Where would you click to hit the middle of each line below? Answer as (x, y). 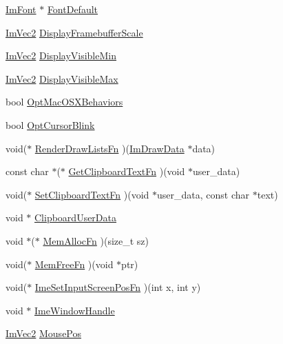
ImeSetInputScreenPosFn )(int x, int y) (118, 287)
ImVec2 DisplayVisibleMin (61, 55)
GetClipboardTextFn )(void (127, 171)
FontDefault (73, 9)
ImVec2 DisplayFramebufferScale (74, 32)
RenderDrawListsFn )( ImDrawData (109, 148)
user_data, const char (203, 194)
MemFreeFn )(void (74, 264)
